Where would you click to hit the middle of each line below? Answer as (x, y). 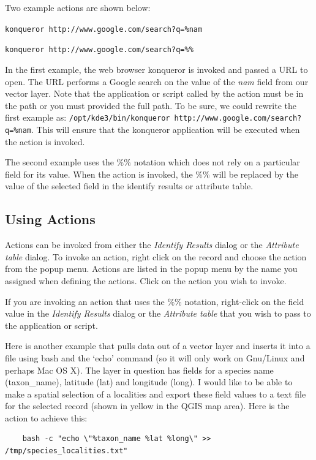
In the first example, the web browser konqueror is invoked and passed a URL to (156, 69)
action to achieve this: (46, 417)
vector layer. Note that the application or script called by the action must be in (154, 93)
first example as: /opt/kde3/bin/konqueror (88, 117)
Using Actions (50, 219)
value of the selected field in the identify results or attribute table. (129, 186)
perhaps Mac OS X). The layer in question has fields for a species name (139, 370)
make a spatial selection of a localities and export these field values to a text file (156, 394)
